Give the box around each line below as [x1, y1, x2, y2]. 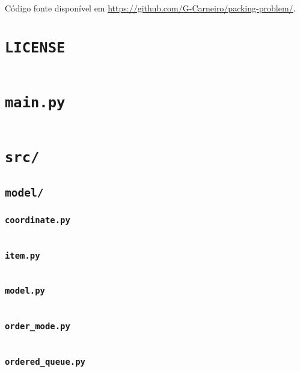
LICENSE [5, 39, 66, 56]
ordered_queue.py [5, 357, 85, 367]
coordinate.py [5, 215, 70, 225]
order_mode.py [5, 321, 70, 332]
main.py [5, 94, 66, 112]
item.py [5, 250, 40, 260]
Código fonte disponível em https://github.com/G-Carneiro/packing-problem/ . [5, 2, 296, 14]
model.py [5, 286, 45, 296]
